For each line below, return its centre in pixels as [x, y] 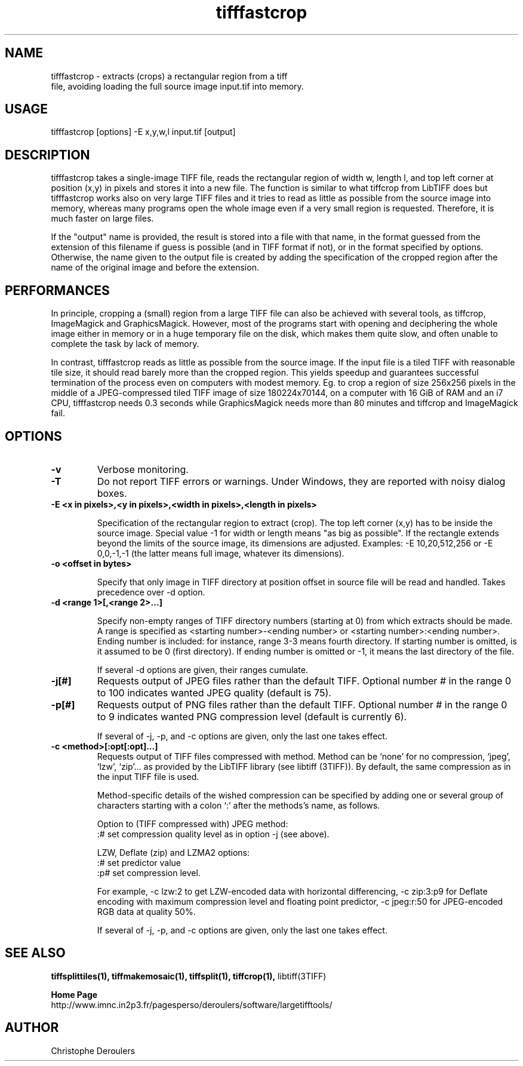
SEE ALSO [35, 953]
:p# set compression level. [149, 873]
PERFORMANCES [57, 290]
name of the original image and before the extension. [155, 268]
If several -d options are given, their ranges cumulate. [202, 669]
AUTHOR [32, 1028]
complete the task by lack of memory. [125, 344]
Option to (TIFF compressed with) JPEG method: [193, 824]
